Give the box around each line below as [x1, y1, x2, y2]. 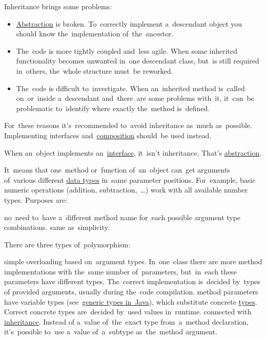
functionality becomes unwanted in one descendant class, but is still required [16, 55, 259, 66]
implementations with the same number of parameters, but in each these [4, 266, 237, 277]
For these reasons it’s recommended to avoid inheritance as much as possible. [4, 120, 252, 131]
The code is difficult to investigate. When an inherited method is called [16, 82, 245, 93]
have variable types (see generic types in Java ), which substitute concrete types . [4, 296, 257, 307]
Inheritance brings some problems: [4, 1, 112, 11]
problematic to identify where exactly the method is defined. [16, 102, 210, 113]
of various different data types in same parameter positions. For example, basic [4, 174, 256, 185]
